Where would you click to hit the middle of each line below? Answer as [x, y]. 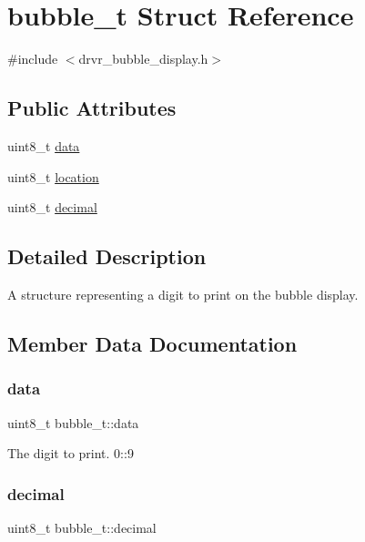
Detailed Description [107, 256]
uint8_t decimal [52, 207]
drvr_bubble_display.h [143, 59]
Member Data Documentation [152, 343]
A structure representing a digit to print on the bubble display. [183, 294]
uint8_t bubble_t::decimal [82, 527]
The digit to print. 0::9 [71, 453]
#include [33, 59]
